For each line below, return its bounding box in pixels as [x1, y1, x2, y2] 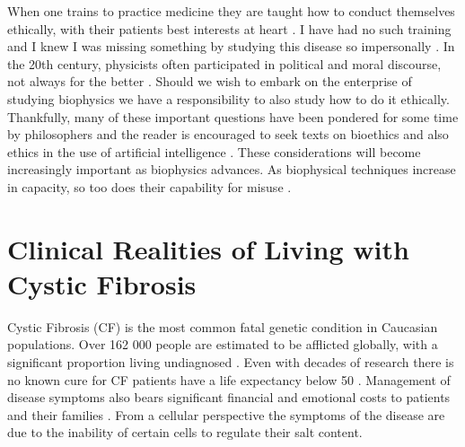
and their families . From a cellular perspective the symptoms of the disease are [7, 405, 445, 424]
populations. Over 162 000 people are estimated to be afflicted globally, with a [7, 335, 438, 354]
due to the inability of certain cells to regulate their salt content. [7, 423, 363, 442]
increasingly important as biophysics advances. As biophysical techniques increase [7, 160, 456, 179]
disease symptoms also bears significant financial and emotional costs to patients [7, 388, 451, 407]
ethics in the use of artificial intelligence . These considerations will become [7, 142, 421, 161]
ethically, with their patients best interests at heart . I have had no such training [7, 19, 452, 38]
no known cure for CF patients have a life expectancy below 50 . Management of [7, 370, 451, 389]
